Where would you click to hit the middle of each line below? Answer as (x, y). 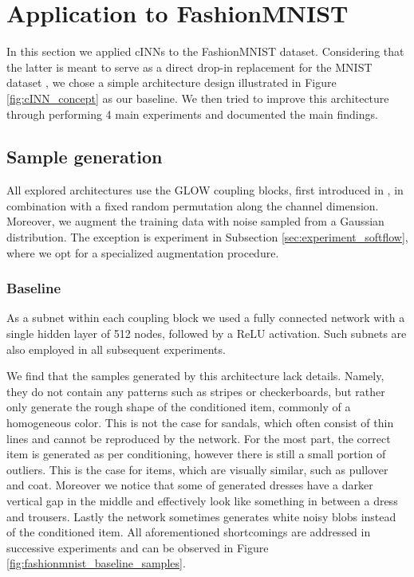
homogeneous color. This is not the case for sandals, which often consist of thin (200, 423)
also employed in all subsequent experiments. (116, 349)
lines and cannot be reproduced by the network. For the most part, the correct (199, 438)
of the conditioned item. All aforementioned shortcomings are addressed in (189, 532)
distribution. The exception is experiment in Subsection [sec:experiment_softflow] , (207, 237)
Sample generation (85, 157)
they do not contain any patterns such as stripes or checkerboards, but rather (196, 391)
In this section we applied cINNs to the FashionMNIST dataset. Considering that (205, 51)
